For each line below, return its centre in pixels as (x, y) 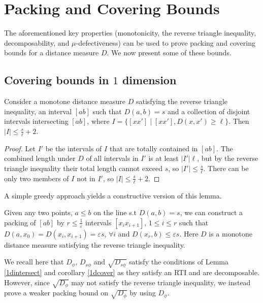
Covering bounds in (57, 80)
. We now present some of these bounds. (169, 53)
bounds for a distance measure (52, 53)
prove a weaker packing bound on (56, 293)
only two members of (37, 178)
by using (143, 293)
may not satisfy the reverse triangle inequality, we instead (161, 282)
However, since (27, 282)
